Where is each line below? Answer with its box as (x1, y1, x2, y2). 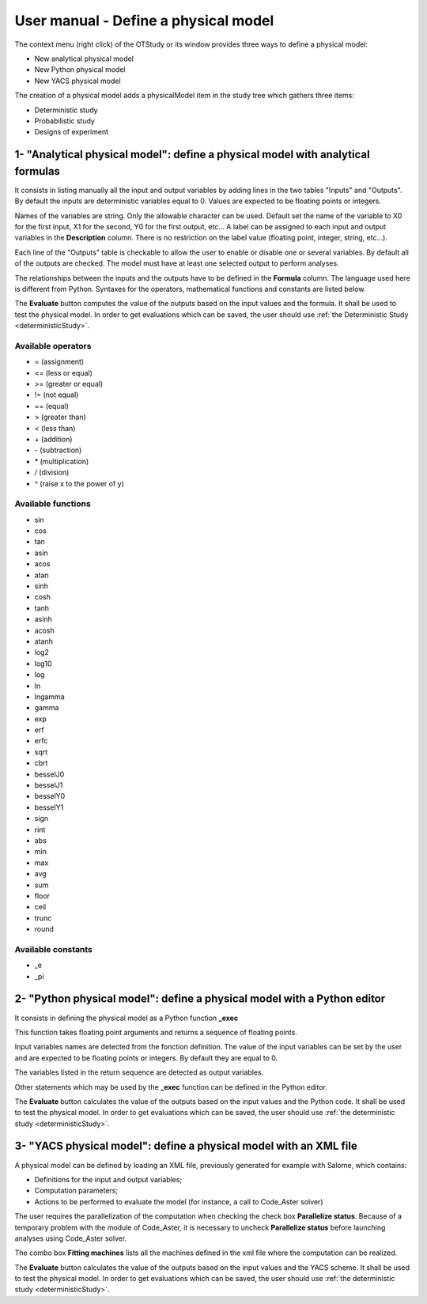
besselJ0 (34, 769, 65, 779)
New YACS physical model (34, 76, 122, 85)
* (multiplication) (34, 456, 89, 466)
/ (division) (34, 467, 70, 478)
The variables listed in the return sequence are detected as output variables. (14, 1068, 264, 1077)
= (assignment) (34, 357, 85, 367)
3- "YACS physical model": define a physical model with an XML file (14, 1140, 357, 1153)
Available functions (14, 498, 91, 509)
